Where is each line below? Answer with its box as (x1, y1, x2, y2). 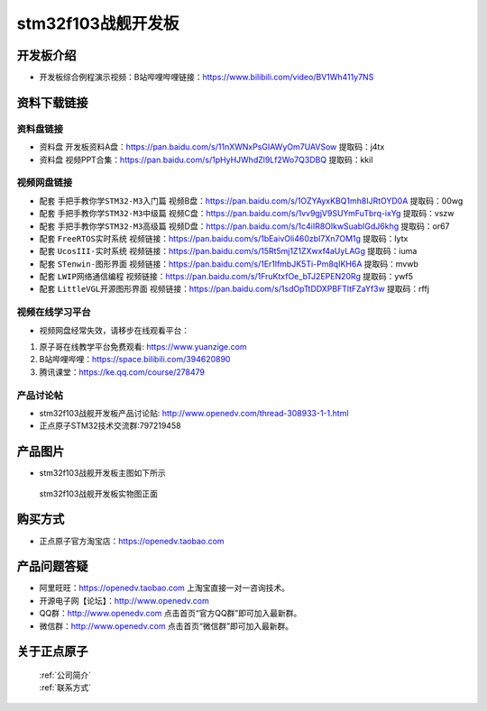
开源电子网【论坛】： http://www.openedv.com (39, 595, 209, 606)
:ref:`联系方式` (39, 682, 92, 693)
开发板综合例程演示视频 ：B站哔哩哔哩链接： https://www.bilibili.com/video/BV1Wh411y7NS (39, 72, 374, 83)
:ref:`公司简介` (39, 670, 92, 680)
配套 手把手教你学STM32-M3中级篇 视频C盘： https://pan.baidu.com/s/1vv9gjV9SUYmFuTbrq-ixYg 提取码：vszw (39, 208, 455, 219)
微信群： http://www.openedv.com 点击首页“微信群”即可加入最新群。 (39, 620, 293, 631)
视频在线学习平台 (16, 306, 91, 319)
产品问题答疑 (16, 559, 88, 574)
